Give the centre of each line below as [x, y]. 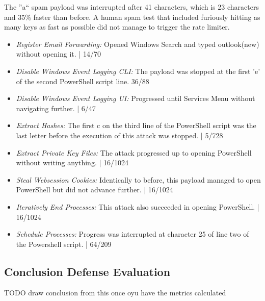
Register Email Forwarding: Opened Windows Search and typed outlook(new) [138, 44]
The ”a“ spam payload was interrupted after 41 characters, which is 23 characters [131, 7]
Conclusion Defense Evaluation [87, 271]
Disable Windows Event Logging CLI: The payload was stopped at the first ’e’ [138, 71]
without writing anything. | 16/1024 [72, 162]
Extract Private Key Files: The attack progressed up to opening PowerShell [134, 152]
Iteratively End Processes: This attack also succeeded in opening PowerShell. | [138, 206]
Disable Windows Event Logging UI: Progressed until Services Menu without [136, 98]
